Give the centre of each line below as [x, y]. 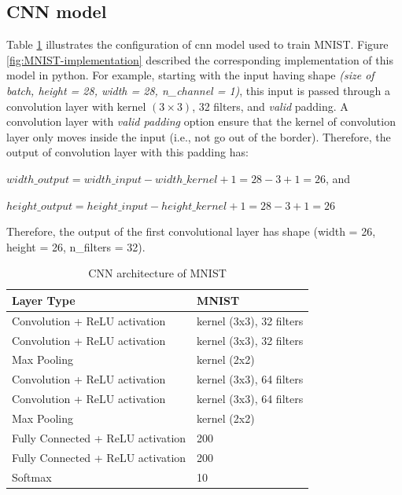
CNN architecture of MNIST [157, 273]
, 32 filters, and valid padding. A [270, 106]
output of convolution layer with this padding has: [127, 152]
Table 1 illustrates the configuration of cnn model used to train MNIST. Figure [197, 44]
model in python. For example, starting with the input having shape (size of [190, 75]
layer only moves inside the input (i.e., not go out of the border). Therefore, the [199, 136]
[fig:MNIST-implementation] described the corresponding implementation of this [200, 59]
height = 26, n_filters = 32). [76, 246]
